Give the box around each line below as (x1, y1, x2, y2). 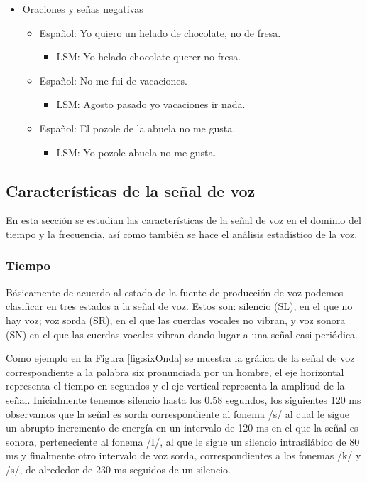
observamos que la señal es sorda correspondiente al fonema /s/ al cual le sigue (6, 406, 350, 421)
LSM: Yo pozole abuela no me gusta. (56, 144, 217, 159)
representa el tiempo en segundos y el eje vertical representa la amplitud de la (6, 378, 345, 393)
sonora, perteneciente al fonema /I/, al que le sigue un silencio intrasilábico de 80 (6, 434, 360, 449)
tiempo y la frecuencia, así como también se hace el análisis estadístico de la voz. (6, 226, 358, 241)
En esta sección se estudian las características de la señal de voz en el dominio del (6, 213, 361, 227)
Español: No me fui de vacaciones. (39, 73, 187, 87)
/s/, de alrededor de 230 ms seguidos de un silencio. (6, 461, 231, 476)
